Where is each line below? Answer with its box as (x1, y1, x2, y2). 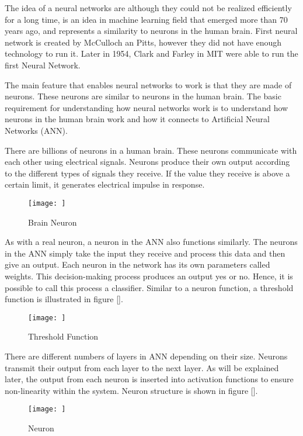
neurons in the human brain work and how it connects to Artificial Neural (5, 113, 270, 125)
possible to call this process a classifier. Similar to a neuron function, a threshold (5, 281, 294, 293)
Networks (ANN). (5, 124, 68, 136)
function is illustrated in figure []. (5, 293, 123, 305)
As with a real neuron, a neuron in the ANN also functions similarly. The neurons (5, 236, 298, 248)
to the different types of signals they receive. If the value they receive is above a (5, 167, 290, 179)
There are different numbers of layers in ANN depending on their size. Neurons (5, 350, 288, 362)
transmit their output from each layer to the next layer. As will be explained (5, 361, 279, 373)
